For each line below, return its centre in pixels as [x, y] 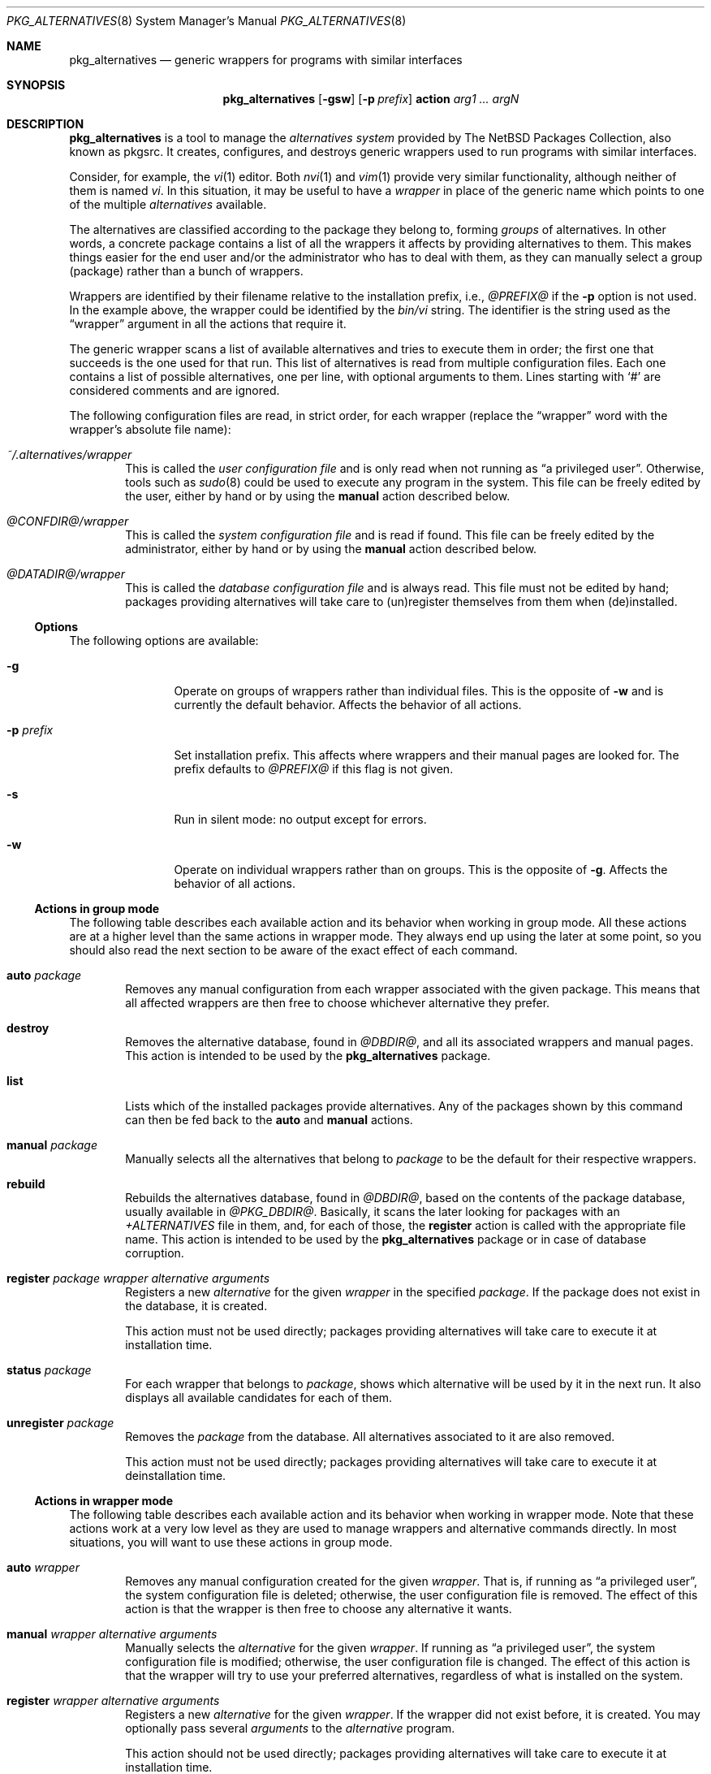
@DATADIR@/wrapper [66, 574]
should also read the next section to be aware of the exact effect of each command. [293, 950]
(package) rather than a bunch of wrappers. [186, 271]
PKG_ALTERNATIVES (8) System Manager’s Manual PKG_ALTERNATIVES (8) [207, 21]
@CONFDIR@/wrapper [68, 521]
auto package [44, 975]
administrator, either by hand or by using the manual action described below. [331, 549]
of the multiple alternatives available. [168, 204]
